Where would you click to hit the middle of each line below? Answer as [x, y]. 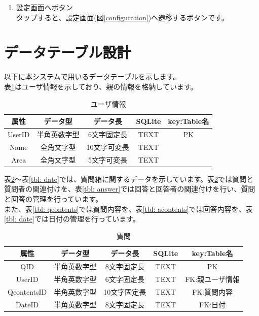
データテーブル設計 [68, 52]
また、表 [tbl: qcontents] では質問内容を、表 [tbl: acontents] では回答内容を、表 [128, 209]
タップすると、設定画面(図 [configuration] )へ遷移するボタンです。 [122, 17]
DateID [27, 304]
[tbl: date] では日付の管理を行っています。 [72, 219]
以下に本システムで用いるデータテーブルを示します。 [92, 76]
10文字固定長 [125, 291]
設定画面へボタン [44, 7]
